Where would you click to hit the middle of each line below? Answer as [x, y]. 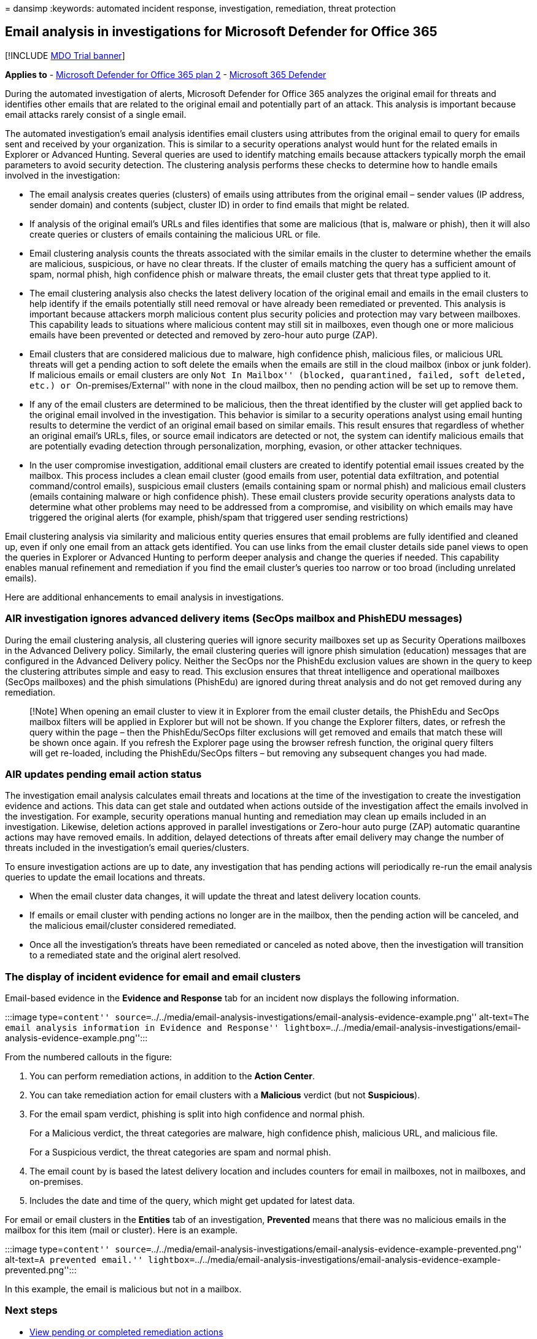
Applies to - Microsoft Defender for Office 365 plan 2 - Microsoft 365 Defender [166, 74]
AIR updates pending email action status [103, 774]
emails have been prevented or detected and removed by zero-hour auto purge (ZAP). [204, 335]
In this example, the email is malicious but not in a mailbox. [123, 1289]
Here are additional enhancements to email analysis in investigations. [145, 597]
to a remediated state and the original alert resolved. [135, 955]
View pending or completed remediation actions [126, 1332]
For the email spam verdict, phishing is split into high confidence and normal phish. [197, 1114]
